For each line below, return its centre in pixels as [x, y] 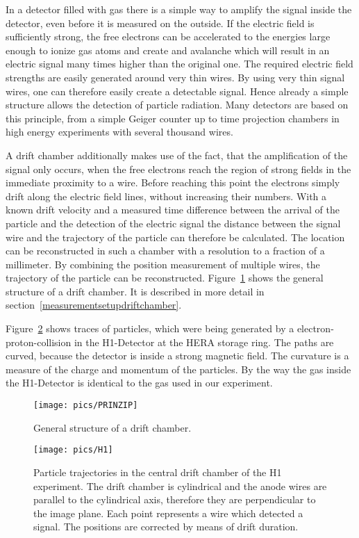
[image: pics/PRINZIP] [86, 406]
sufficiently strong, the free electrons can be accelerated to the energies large [168, 36]
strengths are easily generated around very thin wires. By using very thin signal [175, 77]
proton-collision [39, 342]
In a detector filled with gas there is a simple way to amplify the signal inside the [179, 9]
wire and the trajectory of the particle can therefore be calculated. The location [175, 237]
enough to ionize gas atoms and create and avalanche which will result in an [168, 50]
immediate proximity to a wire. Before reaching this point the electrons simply [173, 182]
